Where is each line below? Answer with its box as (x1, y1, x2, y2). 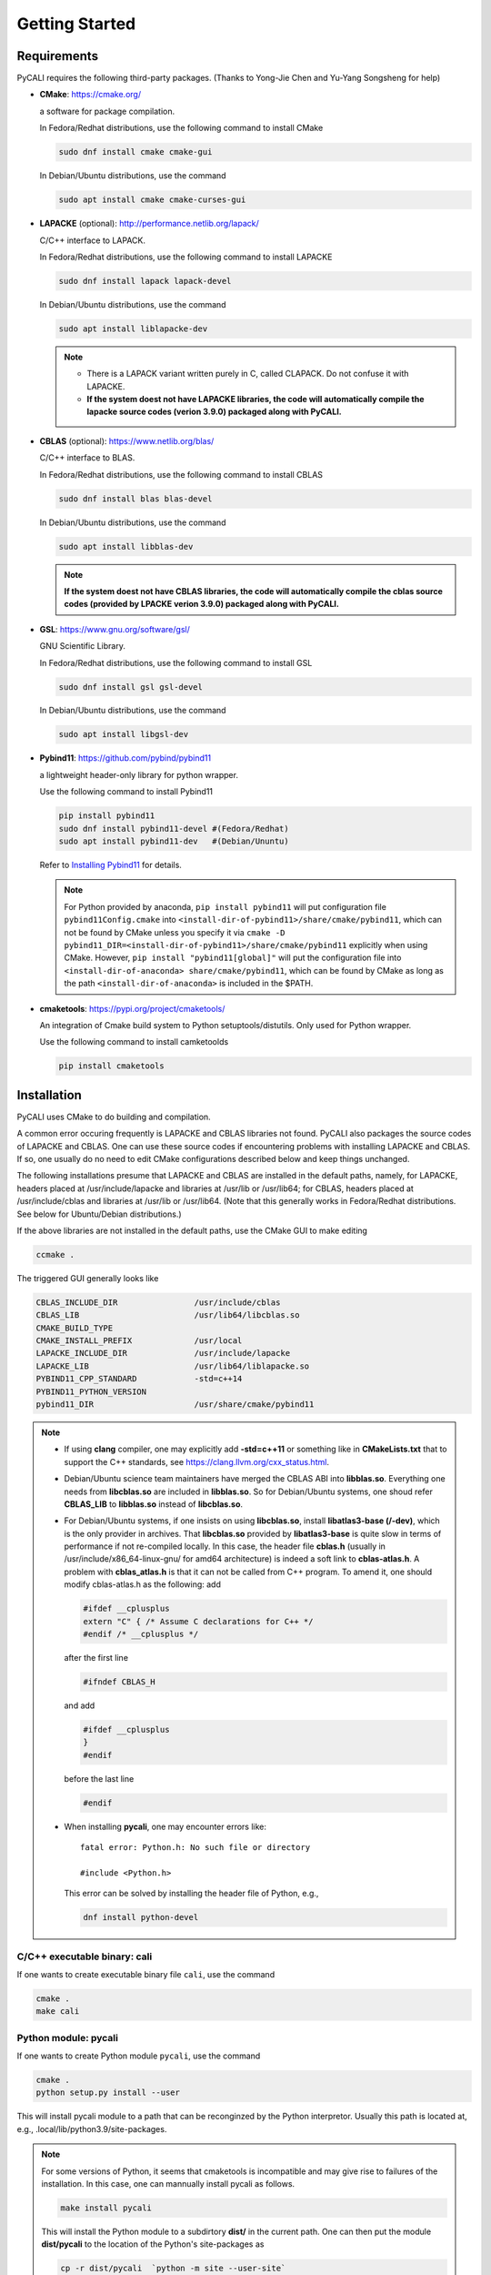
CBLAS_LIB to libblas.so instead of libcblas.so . (64, 1498, 244, 1510)
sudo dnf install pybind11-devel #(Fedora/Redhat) (58, 824, 290, 834)
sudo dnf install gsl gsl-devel (58, 682, 204, 692)
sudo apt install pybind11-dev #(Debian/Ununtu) (58, 836, 290, 846)
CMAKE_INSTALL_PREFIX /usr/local (35, 1336, 243, 1346)
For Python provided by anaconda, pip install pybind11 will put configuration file (64, 901, 386, 912)
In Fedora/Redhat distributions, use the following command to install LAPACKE (39, 251, 333, 262)
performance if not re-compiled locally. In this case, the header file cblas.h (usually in (64, 1541, 386, 1552)
